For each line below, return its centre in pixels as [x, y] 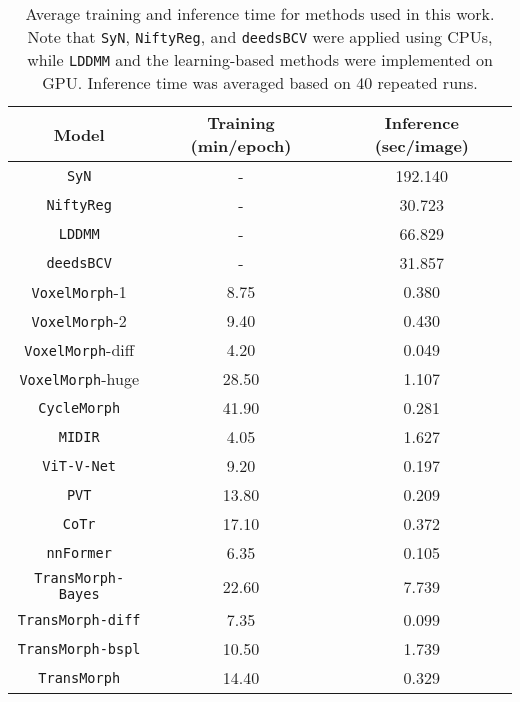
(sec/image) [422, 145]
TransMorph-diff [79, 619]
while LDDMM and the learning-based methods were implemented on [260, 59]
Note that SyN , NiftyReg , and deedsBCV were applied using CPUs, [260, 36]
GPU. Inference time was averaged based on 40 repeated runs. [260, 82]
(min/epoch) [241, 145]
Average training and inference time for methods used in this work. [260, 13]
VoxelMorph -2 [79, 320]
